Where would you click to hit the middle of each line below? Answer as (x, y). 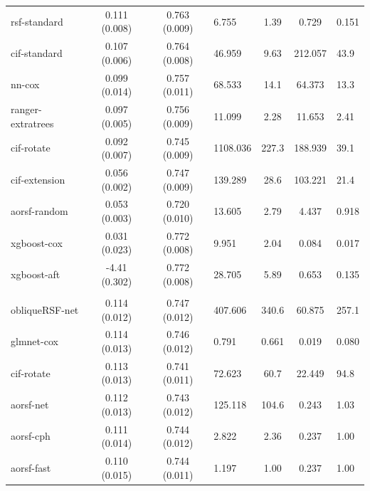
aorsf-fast (31, 467)
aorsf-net (30, 405)
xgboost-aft (36, 274)
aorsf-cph (31, 436)
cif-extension (38, 179)
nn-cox (25, 84)
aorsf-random (39, 211)
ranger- (26, 109)
